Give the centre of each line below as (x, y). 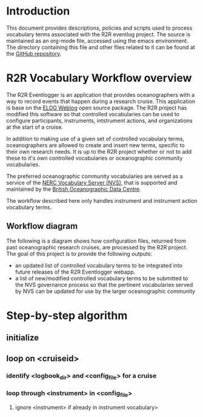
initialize (23, 338)
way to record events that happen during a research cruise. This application (101, 101)
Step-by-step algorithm (67, 315)
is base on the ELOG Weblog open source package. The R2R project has (97, 108)
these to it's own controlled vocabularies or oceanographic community (95, 158)
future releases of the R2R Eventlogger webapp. (75, 272)
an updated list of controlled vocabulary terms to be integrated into (99, 265)
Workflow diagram (42, 226)
